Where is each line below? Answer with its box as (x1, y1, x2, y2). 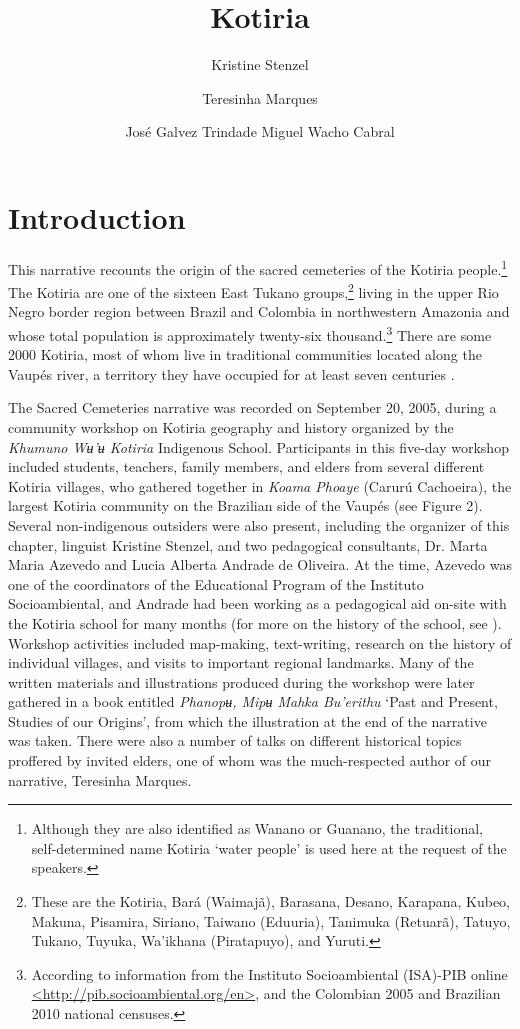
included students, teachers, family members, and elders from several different (8, 456, 485, 477)
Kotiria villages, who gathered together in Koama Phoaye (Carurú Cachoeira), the (8, 475, 512, 496)
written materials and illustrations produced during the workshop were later (8, 671, 475, 692)
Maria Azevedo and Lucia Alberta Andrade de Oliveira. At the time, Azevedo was (8, 554, 513, 575)
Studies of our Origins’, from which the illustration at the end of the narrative (8, 710, 487, 731)
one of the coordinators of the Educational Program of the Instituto (8, 573, 424, 594)
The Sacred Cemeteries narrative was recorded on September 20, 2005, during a (8, 397, 497, 418)
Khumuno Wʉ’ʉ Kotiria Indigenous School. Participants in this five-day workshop (8, 436, 509, 457)
